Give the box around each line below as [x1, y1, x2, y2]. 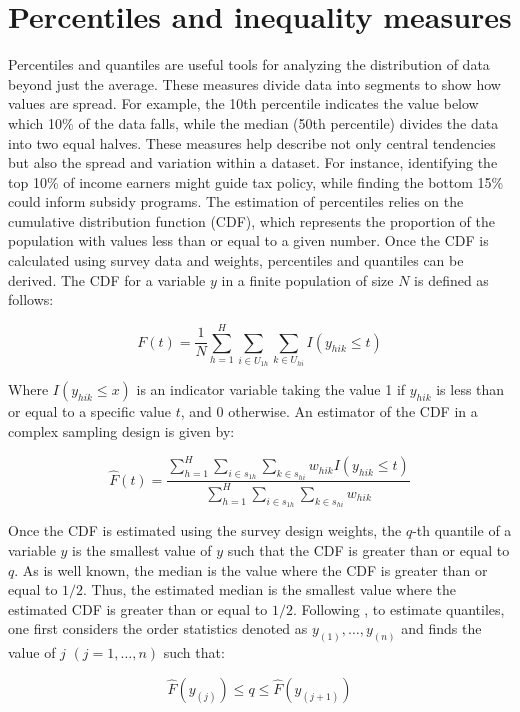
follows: [8, 289, 54, 310]
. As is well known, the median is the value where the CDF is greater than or [14, 559, 488, 580]
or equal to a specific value [8, 401, 172, 422]
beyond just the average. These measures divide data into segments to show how [8, 73, 501, 94]
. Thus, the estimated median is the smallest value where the [83, 579, 456, 600]
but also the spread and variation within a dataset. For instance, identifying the [8, 152, 498, 173]
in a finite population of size [221, 269, 394, 290]
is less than [436, 379, 505, 400]
